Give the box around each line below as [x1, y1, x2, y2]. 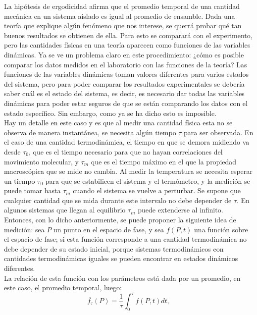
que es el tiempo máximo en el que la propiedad [91, 156, 237, 166]
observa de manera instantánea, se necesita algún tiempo [4, 127, 176, 137]
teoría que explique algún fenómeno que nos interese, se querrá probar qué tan [4, 20, 242, 31]
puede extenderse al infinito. [138, 205, 223, 215]
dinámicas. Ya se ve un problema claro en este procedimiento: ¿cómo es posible [4, 49, 244, 59]
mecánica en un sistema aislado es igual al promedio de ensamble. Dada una [4, 10, 235, 21]
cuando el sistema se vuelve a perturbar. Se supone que [73, 185, 241, 196]
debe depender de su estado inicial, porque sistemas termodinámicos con [4, 243, 224, 254]
